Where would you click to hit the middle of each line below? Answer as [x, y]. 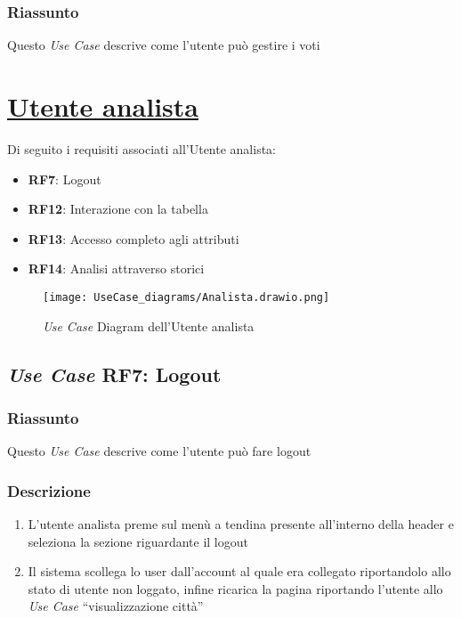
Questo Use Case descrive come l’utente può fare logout [159, 451]
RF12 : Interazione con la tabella [118, 209]
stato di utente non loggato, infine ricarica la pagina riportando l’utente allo [235, 588]
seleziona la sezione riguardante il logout [138, 541]
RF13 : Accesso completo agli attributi [133, 238]
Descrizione [49, 490]
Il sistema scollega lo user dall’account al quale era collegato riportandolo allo [239, 571]
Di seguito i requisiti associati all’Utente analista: [142, 148]
